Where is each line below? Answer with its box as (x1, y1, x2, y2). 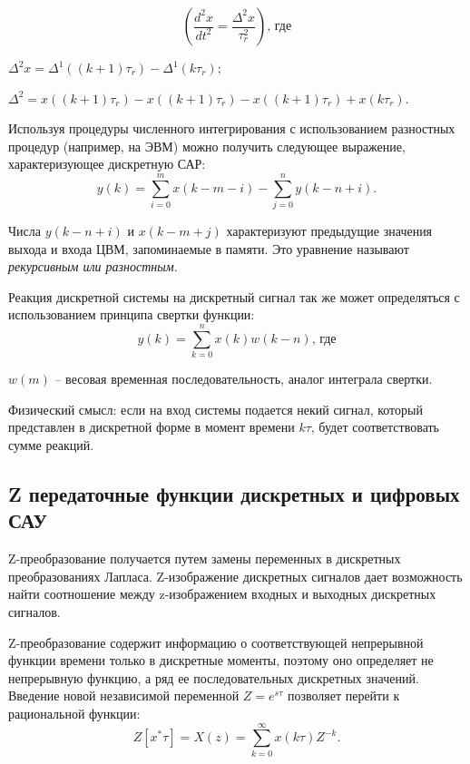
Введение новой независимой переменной (8, 686, 240, 705)
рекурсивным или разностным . (8, 257, 178, 276)
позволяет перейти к (287, 686, 400, 705)
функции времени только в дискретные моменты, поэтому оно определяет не (8, 651, 434, 670)
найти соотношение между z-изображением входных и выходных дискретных (8, 584, 436, 603)
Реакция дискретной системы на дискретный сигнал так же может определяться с (8, 287, 460, 306)
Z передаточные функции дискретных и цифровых (8, 479, 460, 507)
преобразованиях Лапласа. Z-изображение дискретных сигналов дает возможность (8, 566, 463, 585)
